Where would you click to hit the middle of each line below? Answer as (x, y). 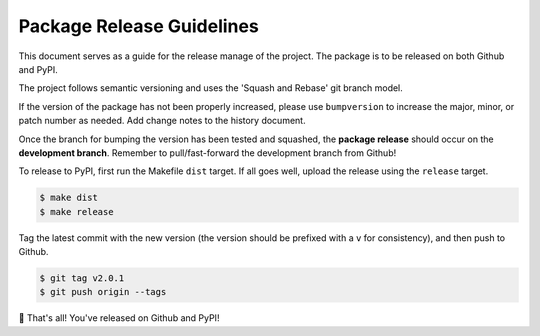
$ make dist (69, 198)
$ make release (76, 211)
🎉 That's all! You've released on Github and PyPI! (119, 318)
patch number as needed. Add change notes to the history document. (162, 121)
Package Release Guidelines (138, 26)
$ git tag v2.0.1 (82, 278)
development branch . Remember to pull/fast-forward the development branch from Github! (207, 152)
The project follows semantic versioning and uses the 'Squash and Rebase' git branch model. (211, 88)
